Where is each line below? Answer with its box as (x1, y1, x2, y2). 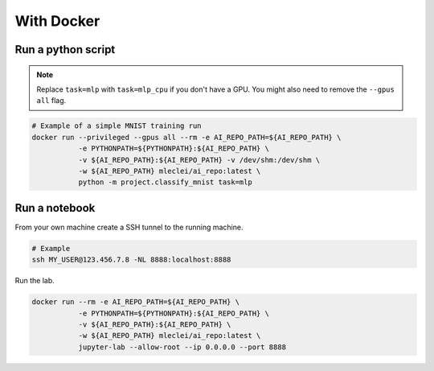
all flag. (36, 96, 67, 105)
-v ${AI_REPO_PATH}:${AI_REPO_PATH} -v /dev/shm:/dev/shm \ (78, 155, 321, 164)
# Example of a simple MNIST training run (31, 122, 202, 130)
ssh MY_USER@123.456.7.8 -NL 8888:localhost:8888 (31, 255, 231, 265)
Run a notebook (14, 201, 96, 215)
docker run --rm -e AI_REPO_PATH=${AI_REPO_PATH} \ (31, 298, 240, 307)
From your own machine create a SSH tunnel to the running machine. (14, 222, 244, 232)
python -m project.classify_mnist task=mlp (78, 178, 252, 187)
